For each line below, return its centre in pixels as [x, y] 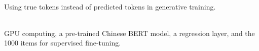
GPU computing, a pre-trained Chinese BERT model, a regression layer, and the [129, 33]
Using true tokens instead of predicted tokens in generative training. [110, 6]
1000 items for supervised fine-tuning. [63, 43]
